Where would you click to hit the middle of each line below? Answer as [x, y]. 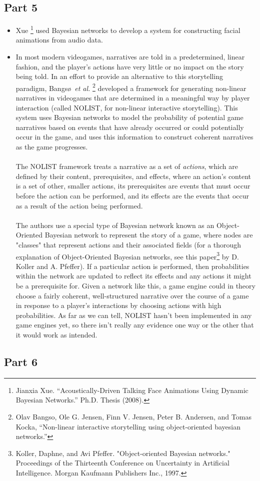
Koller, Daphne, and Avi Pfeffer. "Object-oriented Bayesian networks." [123, 453]
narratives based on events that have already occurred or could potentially [130, 127]
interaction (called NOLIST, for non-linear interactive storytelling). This [127, 107]
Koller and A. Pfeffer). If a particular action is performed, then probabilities [132, 266]
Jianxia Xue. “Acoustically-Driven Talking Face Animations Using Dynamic [132, 390]
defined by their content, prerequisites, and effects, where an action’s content [133, 176]
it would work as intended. [56, 334]
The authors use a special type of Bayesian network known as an [115, 225]
